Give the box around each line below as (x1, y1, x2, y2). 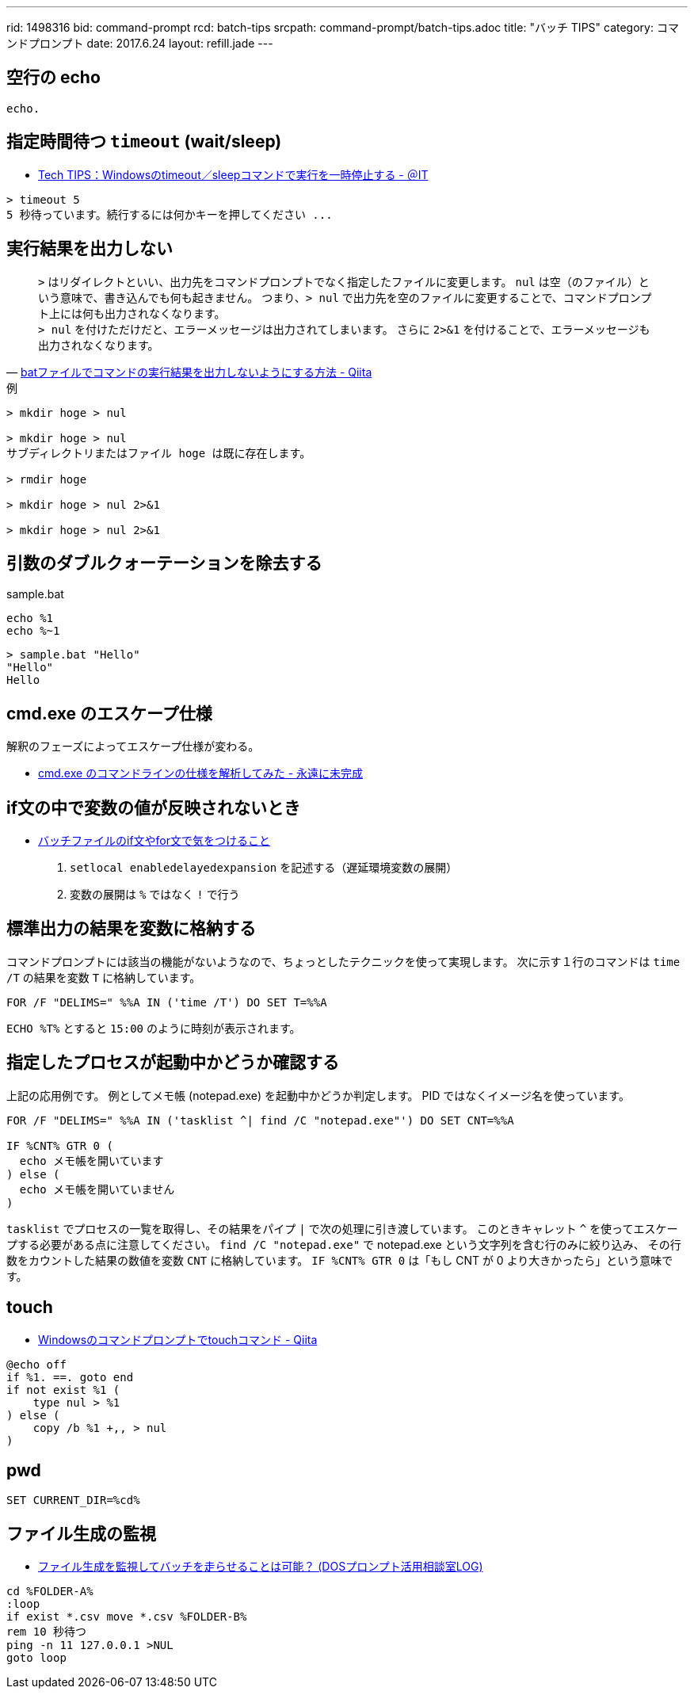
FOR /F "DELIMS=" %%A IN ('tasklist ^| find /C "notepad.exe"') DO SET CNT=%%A (6, 1113, 514, 1127)
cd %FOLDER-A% (6, 1585, 93, 1598)
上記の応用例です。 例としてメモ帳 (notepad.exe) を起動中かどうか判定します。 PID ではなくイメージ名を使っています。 (6, 1088, 630, 1102)
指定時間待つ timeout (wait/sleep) (6, 132, 282, 152)
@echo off (6, 1357, 67, 1371)
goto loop (6, 1651, 67, 1665)
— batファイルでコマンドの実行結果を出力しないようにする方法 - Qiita (6, 365, 372, 379)
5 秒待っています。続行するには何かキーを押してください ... (6, 208, 333, 221)
